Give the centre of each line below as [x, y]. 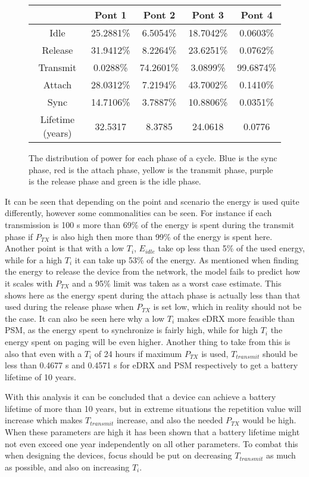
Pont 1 [111, 15]
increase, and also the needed [170, 420]
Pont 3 [208, 15]
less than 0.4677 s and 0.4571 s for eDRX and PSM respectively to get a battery [152, 365]
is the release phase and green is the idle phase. [115, 181]
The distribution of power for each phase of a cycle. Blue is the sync [153, 158]
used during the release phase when [69, 307]
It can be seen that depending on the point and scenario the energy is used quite [152, 201]
